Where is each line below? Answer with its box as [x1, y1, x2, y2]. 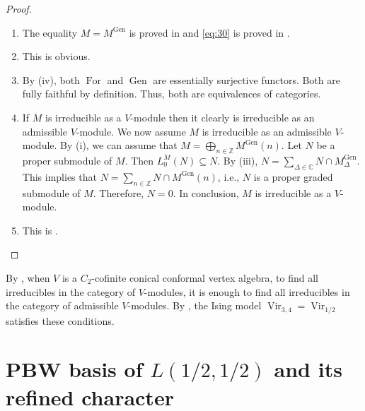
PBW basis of [6, 355, 143, 383]
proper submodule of [22, 153, 112, 167]
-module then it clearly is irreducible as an [130, 109, 315, 124]
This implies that [22, 169, 97, 184]
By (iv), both [22, 72, 80, 87]
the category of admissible [6, 298, 119, 313]
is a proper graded [253, 169, 333, 184]
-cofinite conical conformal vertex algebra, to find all [91, 270, 318, 285]
